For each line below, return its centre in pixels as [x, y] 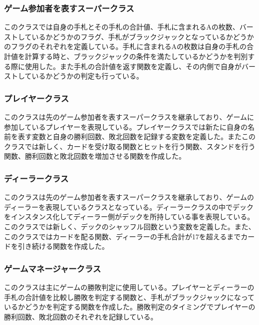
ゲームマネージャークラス [53, 268]
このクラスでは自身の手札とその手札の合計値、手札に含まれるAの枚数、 [122, 27]
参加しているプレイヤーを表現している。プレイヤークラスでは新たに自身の [126, 126]
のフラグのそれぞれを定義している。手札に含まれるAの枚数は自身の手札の [126, 46]
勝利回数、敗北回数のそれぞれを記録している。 [81, 316]
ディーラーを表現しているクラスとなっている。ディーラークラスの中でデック [129, 207]
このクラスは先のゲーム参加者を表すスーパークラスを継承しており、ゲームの [129, 197]
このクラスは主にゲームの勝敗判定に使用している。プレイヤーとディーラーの [129, 287]
